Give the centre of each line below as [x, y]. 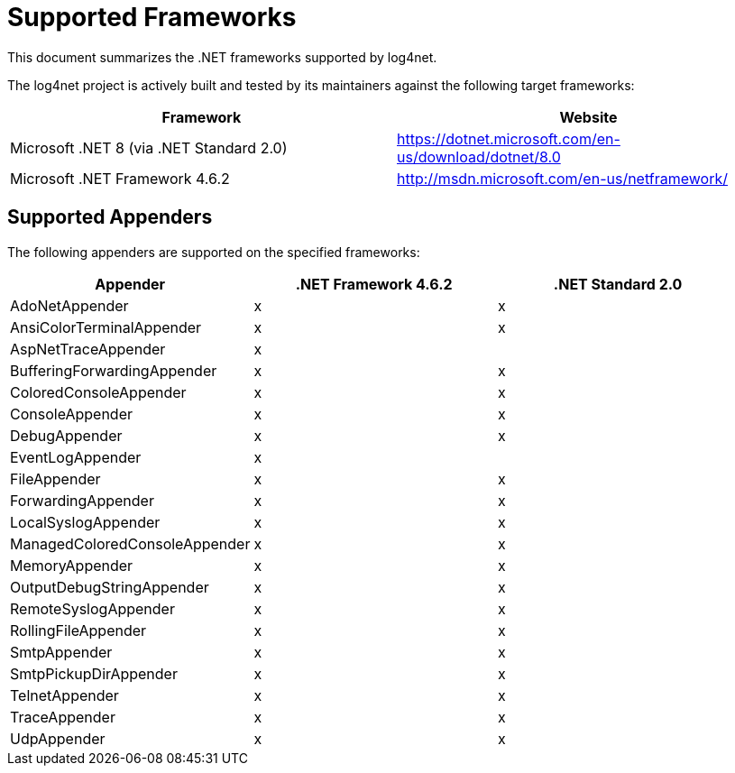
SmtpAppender [61, 652]
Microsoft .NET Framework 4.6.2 [120, 178]
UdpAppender [58, 738]
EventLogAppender [76, 457]
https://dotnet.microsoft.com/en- [509, 138]
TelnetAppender [64, 695]
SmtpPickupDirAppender [94, 673]
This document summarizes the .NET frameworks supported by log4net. [222, 57]
